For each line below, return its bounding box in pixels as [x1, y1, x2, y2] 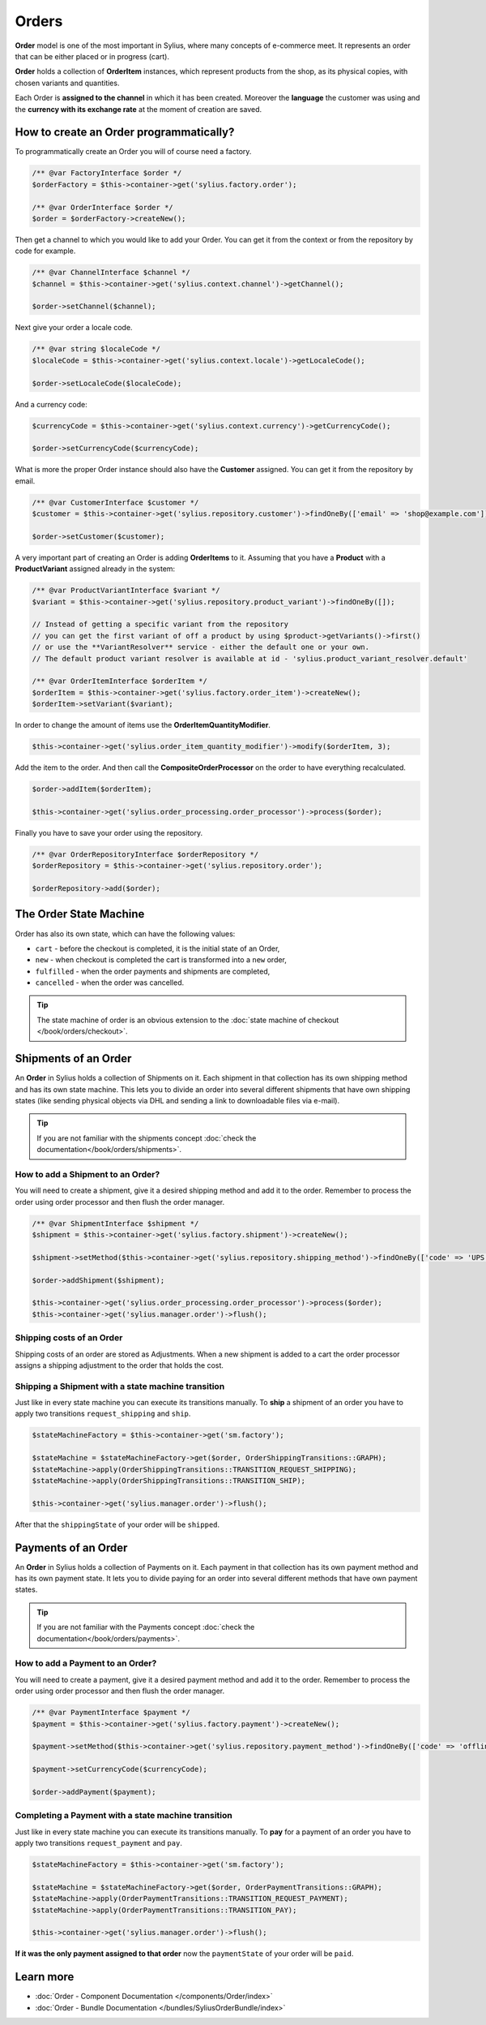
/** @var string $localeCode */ [32, 345, 161, 354]
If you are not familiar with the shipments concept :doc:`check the [36, 1133, 257, 1143]
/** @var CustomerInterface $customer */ [32, 497, 199, 507]
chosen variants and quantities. [15, 78, 120, 88]
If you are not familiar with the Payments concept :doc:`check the [36, 1623, 255, 1632]
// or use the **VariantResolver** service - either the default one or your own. [32, 643, 370, 652]
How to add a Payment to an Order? [15, 1657, 157, 1669]
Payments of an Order [15, 1541, 128, 1554]
